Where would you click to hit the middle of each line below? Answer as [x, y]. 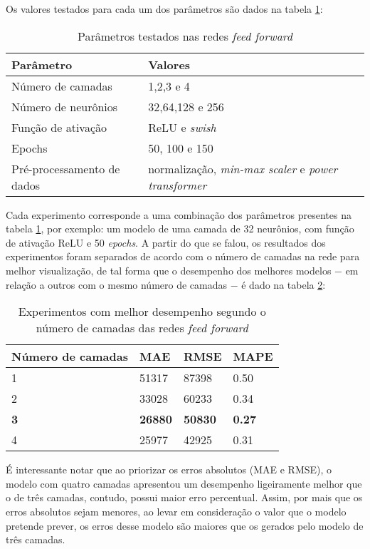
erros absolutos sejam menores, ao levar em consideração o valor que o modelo [176, 511]
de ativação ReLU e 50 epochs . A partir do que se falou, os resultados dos [166, 242]
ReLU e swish [182, 127]
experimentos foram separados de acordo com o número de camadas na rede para [183, 256]
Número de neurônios [65, 106]
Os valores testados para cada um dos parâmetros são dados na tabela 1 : [164, 9]
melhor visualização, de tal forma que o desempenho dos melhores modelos [169, 270]
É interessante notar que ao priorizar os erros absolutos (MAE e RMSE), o [169, 470]
